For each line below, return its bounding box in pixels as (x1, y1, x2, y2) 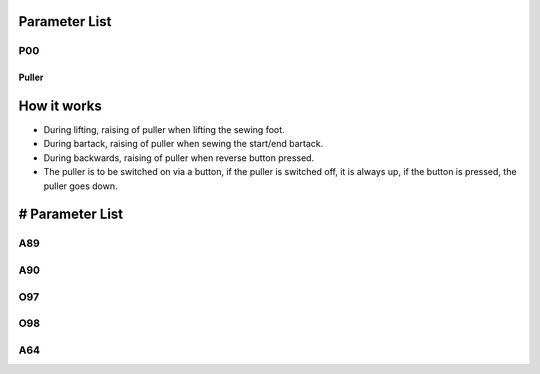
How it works (18, 98, 102, 114)
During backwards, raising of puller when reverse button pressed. (43, 151, 315, 164)
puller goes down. (43, 180, 118, 192)
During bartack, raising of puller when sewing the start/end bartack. (43, 138, 324, 150)
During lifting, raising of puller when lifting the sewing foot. (43, 124, 285, 136)
